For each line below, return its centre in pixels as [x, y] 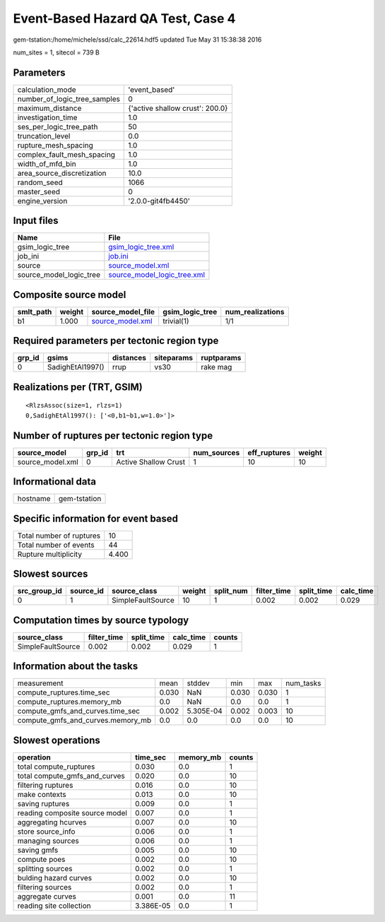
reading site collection [54, 906]
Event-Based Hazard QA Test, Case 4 [124, 18]
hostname [34, 499]
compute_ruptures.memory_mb [69, 702]
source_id [87, 591]
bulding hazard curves [54, 877]
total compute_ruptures [56, 767]
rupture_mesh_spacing [55, 145]
